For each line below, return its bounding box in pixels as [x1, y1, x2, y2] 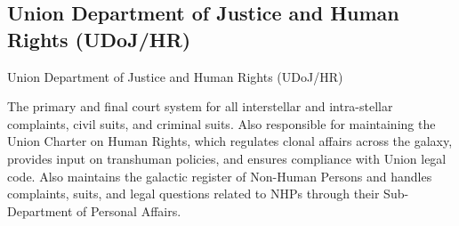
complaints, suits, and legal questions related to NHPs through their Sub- [7, 184, 409, 203]
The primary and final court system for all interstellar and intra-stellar [7, 97, 393, 116]
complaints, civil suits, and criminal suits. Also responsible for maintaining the [7, 114, 436, 133]
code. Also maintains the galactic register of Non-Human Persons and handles [7, 166, 432, 185]
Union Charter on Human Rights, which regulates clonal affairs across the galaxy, [7, 132, 453, 150]
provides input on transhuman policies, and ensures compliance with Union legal [7, 149, 447, 167]
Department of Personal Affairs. [7, 201, 181, 220]
